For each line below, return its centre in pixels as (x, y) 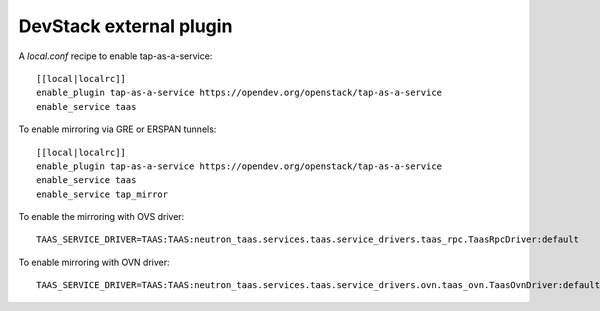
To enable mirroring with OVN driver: (94, 262)
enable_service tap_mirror (102, 194)
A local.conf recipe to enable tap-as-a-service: (115, 56)
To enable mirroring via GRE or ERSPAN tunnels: (117, 129)
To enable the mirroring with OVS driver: (101, 217)
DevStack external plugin (125, 26)
